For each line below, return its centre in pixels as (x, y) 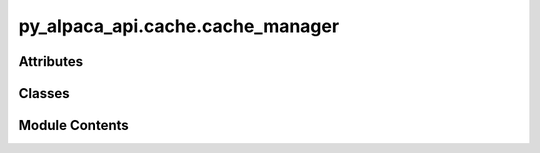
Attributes (51, 61)
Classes (44, 93)
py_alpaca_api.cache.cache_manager (179, 26)
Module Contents (73, 125)
